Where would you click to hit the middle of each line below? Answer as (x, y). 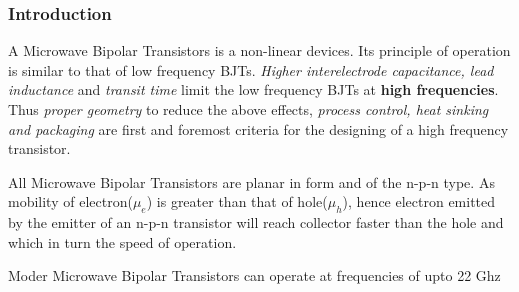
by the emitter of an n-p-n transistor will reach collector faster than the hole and (256, 222)
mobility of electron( (70, 201)
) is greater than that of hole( (237, 201)
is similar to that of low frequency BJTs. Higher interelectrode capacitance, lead (251, 69)
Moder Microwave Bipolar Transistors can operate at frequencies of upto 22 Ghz (254, 275)
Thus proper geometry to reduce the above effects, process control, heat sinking (248, 109)
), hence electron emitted (419, 201)
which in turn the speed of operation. (122, 241)
